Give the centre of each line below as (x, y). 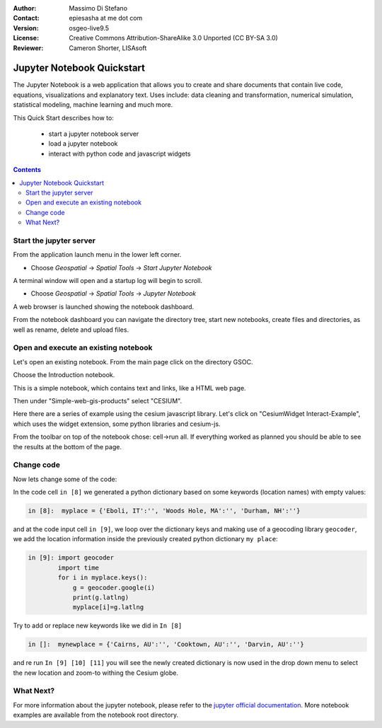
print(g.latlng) (101, 597)
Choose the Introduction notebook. (64, 375)
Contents (27, 170)
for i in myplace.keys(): (103, 578)
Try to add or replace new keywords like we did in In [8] (98, 625)
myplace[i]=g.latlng (108, 607)
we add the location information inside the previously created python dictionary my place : (146, 539)
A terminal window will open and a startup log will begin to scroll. (108, 281)
